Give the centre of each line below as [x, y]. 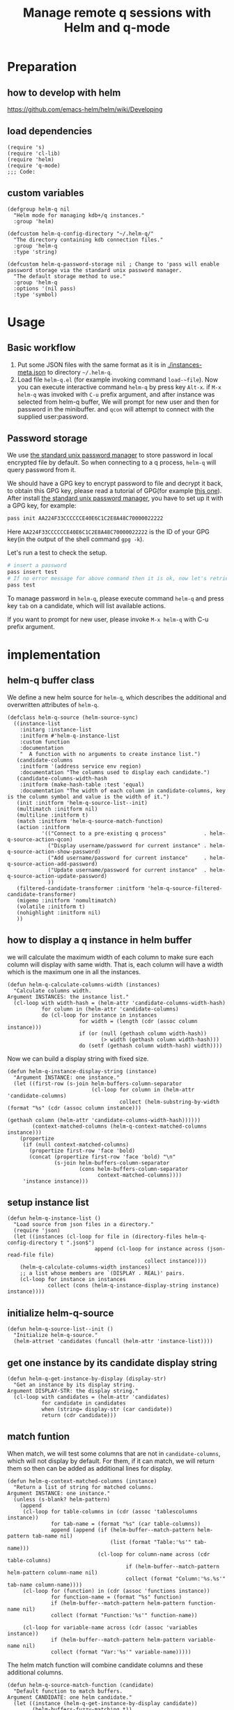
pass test [22, 585]
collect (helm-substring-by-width [169, 1102]
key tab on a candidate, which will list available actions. [86, 605]
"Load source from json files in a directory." [84, 1225]
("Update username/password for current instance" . [127, 870]
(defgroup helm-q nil [39, 209]
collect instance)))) [176, 1261]
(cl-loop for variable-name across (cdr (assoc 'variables [110, 1627]
